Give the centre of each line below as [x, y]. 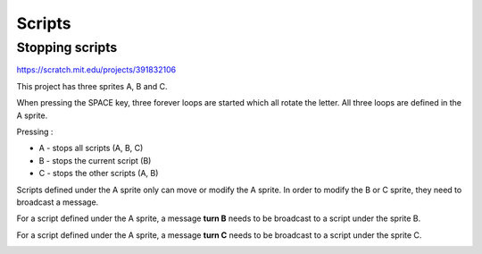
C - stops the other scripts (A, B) [99, 174]
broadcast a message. [58, 202]
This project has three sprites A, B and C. [92, 86]
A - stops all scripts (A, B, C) [91, 148]
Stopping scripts [67, 47]
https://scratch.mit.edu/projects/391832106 [96, 70]
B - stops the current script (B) [95, 160]
